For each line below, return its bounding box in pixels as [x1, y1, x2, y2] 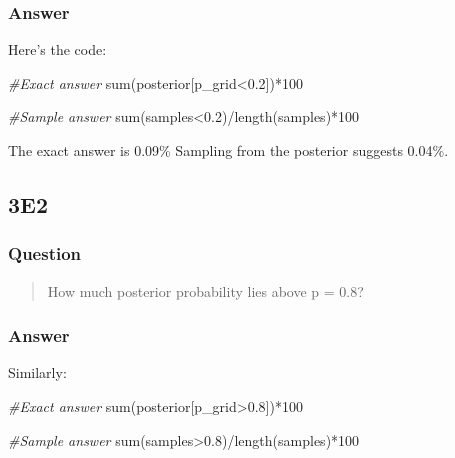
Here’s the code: [8, 39, 107, 60]
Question [8, 241, 82, 266]
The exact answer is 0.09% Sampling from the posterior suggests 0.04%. [8, 140, 449, 160]
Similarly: [8, 362, 67, 383]
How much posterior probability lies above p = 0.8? [47, 280, 364, 301]
